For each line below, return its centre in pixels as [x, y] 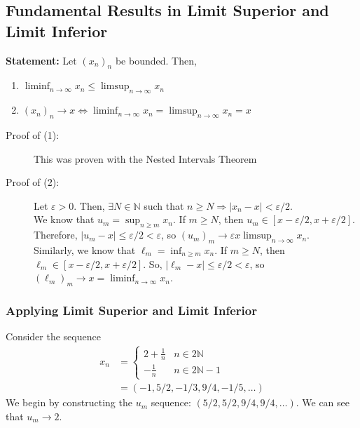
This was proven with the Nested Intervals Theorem [145, 158]
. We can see [323, 402]
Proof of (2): [33, 182]
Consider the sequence [53, 336]
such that [164, 205]
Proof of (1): [33, 134]
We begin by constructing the [69, 402]
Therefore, [56, 235]
